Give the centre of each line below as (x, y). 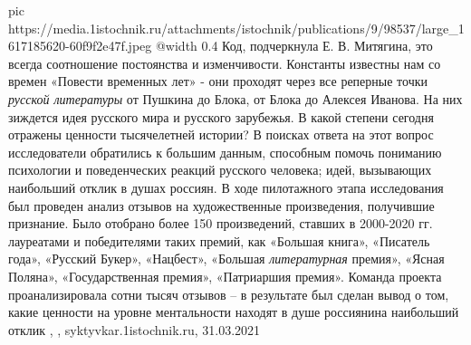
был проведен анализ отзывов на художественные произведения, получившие (221, 205)
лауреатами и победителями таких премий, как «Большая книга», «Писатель (219, 240)
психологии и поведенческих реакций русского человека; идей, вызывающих (220, 170)
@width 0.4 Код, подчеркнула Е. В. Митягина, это (294, 46)
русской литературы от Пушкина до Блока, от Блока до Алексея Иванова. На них (235, 98)
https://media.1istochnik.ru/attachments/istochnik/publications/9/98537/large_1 (236, 28)
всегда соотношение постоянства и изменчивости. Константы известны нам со (225, 63)
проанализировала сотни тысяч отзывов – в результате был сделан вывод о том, (229, 294)
